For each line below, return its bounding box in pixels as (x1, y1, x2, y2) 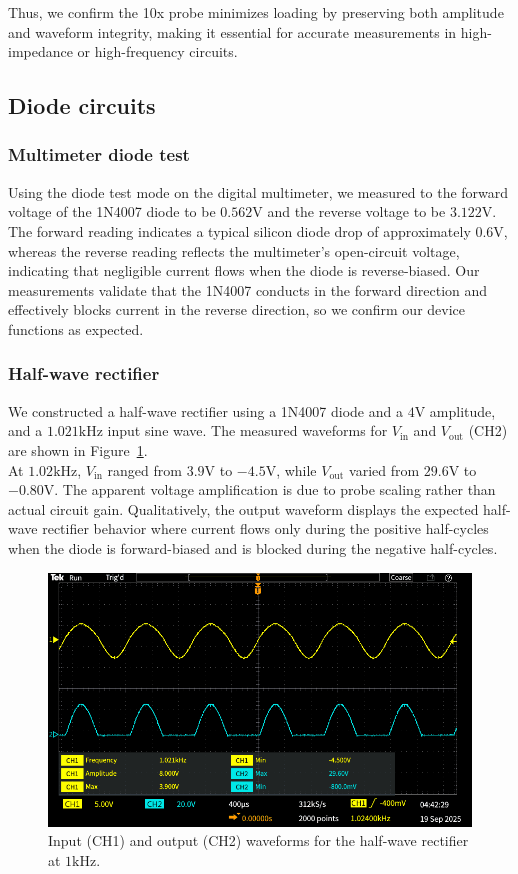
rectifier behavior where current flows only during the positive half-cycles (42, 518, 489, 539)
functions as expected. (8, 318, 144, 339)
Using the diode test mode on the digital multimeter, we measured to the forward (8, 181, 509, 202)
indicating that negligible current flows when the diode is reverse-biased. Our (8, 260, 480, 281)
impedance (8, 41, 73, 62)
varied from (349, 459, 420, 480)
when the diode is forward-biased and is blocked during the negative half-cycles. (8, 537, 498, 558)
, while (276, 459, 317, 480)
